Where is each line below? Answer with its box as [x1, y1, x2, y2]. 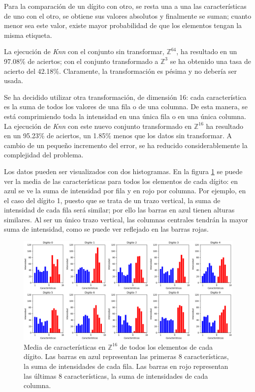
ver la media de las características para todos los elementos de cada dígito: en [4, 176, 238, 186]
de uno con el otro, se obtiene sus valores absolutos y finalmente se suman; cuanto [4, 10, 252, 21]
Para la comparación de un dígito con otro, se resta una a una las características [4, 1, 247, 11]
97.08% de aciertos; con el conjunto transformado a [4, 56, 159, 66]
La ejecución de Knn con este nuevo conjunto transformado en [4, 121, 192, 131]
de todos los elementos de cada [120, 341, 213, 352]
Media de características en [24, 341, 106, 352]
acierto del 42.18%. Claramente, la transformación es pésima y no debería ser [4, 65, 237, 76]
